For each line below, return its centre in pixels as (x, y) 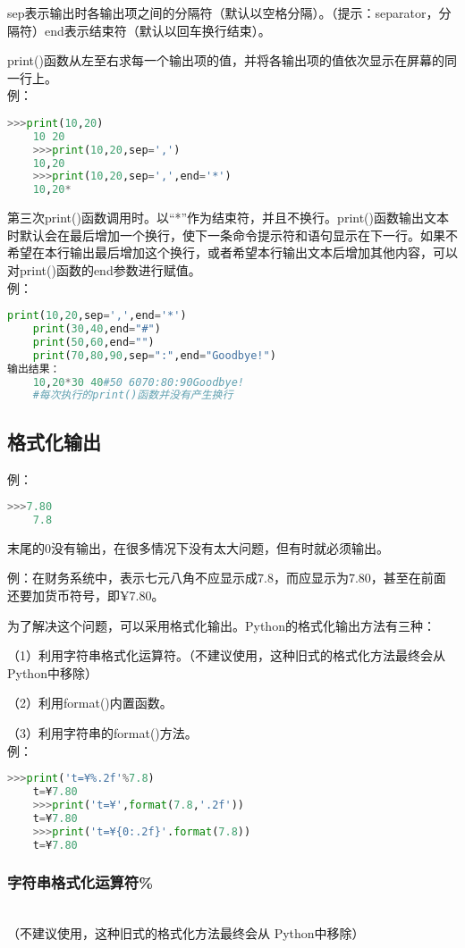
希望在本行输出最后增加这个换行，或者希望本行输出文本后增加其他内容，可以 (232, 252)
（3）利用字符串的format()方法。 (102, 733)
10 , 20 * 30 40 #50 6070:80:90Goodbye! (138, 382)
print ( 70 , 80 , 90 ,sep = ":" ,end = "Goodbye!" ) (154, 355)
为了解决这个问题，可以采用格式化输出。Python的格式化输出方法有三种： (221, 625)
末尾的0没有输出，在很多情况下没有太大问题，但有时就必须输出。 (198, 547)
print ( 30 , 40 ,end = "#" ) (97, 329)
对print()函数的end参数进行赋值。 (104, 270)
